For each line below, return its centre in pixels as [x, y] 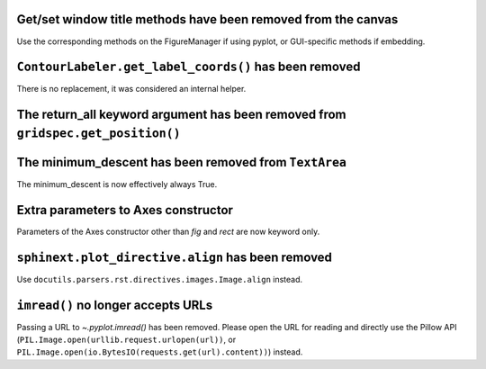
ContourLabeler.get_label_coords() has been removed [189, 67]
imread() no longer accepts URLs [115, 305]
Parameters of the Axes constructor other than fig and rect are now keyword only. [168, 231]
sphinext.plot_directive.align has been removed [175, 257]
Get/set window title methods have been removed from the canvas [207, 19]
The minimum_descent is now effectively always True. [117, 184]
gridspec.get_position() [99, 133]
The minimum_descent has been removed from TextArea [181, 162]
